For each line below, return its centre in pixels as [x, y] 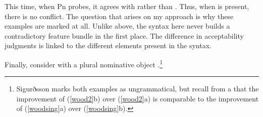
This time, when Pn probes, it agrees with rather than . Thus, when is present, [127, 6]
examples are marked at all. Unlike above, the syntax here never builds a [117, 26]
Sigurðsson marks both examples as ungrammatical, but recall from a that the [138, 89]
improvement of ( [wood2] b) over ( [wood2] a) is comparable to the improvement [138, 98]
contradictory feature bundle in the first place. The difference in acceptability [124, 35]
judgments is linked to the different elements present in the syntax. [108, 45]
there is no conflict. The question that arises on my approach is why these [119, 16]
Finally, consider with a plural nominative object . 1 [84, 63]
